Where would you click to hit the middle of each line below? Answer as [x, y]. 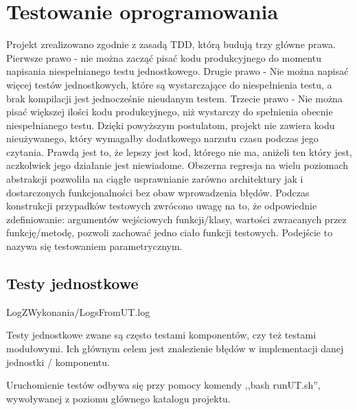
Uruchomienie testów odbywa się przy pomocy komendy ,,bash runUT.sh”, [163, 385]
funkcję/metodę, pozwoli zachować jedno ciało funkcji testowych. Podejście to [170, 232]
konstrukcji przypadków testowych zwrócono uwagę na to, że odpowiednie [162, 206]
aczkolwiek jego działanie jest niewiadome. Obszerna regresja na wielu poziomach [177, 165]
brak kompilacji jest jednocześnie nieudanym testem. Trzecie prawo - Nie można [174, 98]
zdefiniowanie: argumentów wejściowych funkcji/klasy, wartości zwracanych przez [176, 219]
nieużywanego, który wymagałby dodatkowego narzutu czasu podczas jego [162, 138]
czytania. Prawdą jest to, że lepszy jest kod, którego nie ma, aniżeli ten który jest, [179, 151]
